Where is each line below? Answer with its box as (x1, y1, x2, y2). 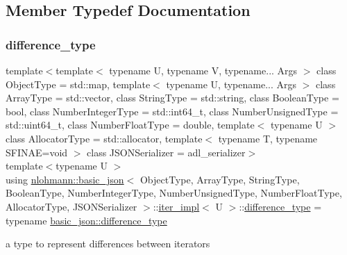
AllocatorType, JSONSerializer (6, 199, 137, 213)
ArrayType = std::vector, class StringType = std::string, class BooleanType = (6, 90, 339, 105)
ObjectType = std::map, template (6, 76, 151, 91)
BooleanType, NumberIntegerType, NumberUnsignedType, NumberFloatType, (6, 186, 342, 200)
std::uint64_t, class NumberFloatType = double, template (6, 117, 255, 132)
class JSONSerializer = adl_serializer (87, 145, 246, 159)
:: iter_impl (153, 199, 200, 213)
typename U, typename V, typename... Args (109, 63, 298, 77)
